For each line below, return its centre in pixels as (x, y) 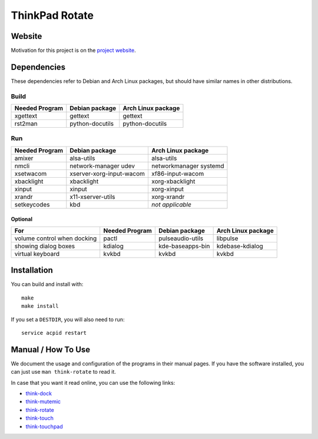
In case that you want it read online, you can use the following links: (93, 383)
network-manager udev (102, 166)
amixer (24, 158)
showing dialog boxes (45, 246)
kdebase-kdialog (240, 246)
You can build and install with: (47, 284)
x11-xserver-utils (92, 197)
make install (40, 306)
